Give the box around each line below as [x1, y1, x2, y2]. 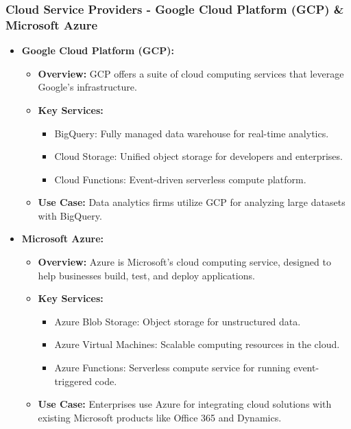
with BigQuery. [38, 208, 102, 222]
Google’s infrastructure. [38, 80, 137, 94]
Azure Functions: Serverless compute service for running [54, 360, 291, 375]
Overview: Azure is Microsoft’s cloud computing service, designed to [38, 255, 331, 269]
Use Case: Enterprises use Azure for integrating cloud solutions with [38, 397, 332, 411]
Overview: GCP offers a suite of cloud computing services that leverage [38, 66, 344, 80]
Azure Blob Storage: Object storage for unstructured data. [54, 314, 301, 328]
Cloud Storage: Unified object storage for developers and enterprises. [54, 149, 343, 163]
